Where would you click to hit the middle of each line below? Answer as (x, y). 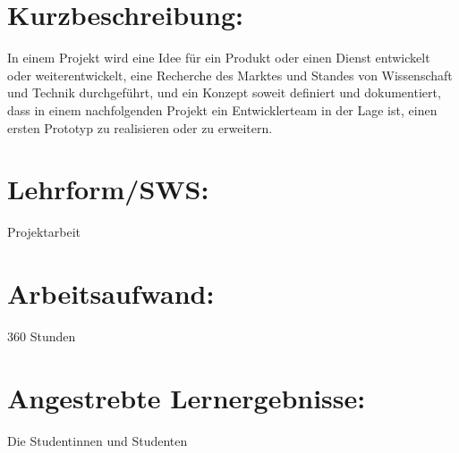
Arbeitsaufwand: (111, 293)
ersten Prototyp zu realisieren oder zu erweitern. (140, 127)
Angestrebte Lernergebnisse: (187, 397)
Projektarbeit (44, 232)
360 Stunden (42, 336)
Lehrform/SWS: (108, 189)
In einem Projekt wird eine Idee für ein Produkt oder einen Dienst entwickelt (219, 58)
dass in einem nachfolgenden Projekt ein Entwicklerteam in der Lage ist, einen (222, 109)
